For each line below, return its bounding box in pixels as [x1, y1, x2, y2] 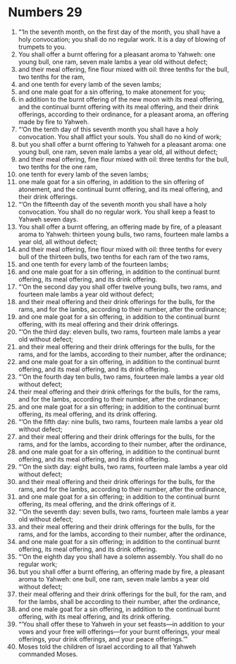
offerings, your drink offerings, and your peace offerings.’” [18, 634, 188, 643]
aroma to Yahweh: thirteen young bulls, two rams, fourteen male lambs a [18, 230, 229, 239]
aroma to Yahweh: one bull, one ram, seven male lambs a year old [18, 574, 210, 583]
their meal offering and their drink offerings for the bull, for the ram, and [18, 590, 227, 598]
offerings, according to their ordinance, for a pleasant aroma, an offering [18, 110, 229, 119]
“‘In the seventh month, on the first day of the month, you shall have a [18, 28, 221, 36]
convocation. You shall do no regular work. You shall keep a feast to [18, 207, 216, 216]
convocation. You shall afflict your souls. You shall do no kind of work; [18, 132, 222, 141]
